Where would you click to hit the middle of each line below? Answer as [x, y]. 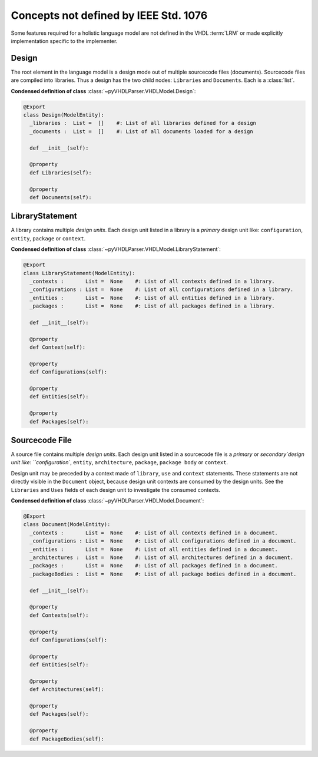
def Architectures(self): [67, 690]
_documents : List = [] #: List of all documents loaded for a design [141, 131]
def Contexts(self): [59, 615]
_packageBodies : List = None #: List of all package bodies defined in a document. [163, 574]
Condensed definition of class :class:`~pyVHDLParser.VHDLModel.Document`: [107, 501]
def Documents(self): [61, 197]
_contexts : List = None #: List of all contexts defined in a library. [152, 281]
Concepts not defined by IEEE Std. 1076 [109, 15]
